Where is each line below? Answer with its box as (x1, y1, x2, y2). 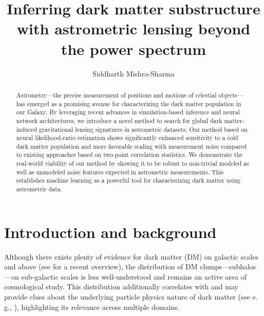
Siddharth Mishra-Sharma (92, 68, 175, 78)
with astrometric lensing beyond (16, 18, 251, 39)
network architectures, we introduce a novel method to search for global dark (16, 116, 222, 125)
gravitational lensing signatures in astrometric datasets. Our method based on (39, 125, 248, 133)
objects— (218, 90, 243, 99)
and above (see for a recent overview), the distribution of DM (4, 261, 198, 272)
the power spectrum (61, 38, 206, 59)
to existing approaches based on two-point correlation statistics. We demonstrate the (16, 150, 243, 159)
